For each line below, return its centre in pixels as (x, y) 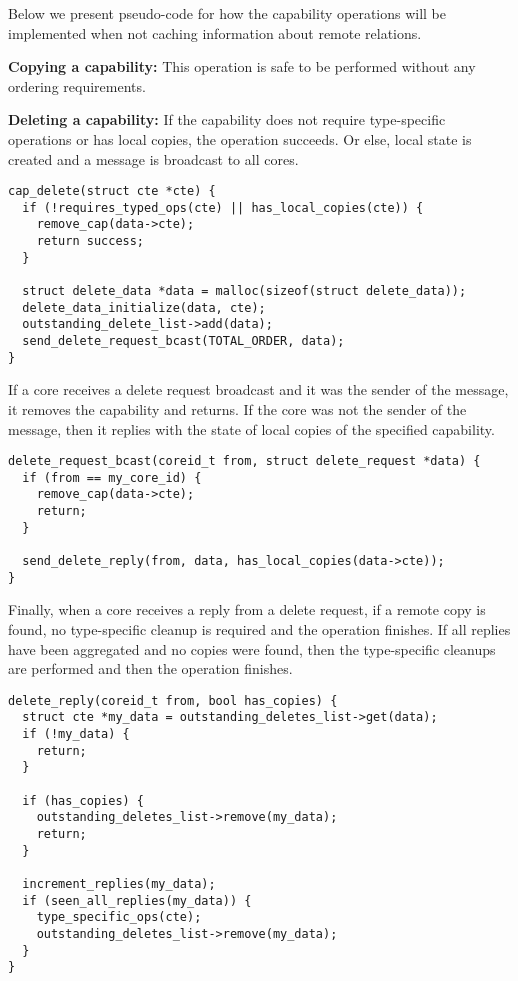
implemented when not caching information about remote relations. (215, 32)
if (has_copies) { (83, 800)
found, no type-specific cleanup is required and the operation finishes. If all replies (259, 629)
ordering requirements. (77, 85)
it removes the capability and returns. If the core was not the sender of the (237, 408)
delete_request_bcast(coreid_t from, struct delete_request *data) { (244, 461)
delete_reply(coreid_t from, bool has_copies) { (173, 700)
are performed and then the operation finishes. (150, 668)
